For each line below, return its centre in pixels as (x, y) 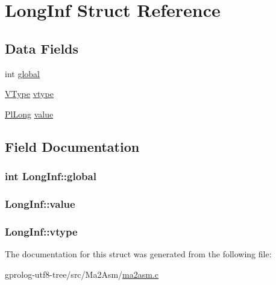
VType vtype (29, 94)
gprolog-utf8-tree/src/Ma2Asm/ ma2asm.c (82, 274)
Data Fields (42, 48)
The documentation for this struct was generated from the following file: (138, 254)
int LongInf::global (51, 176)
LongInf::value (40, 203)
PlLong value (29, 114)
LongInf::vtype (41, 231)
